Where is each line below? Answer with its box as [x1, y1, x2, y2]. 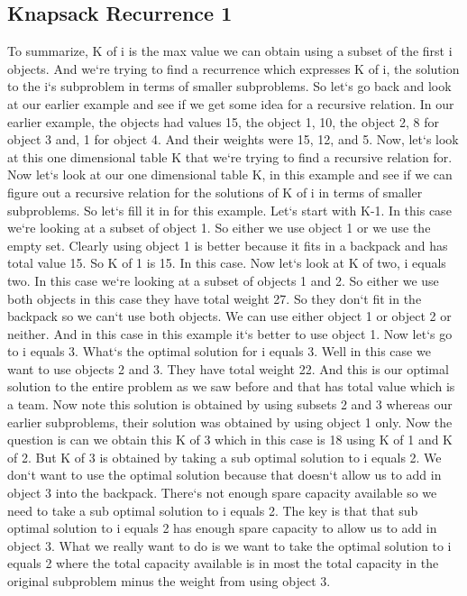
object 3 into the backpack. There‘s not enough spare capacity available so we [7, 483, 437, 502]
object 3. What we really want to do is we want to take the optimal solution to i [7, 536, 452, 555]
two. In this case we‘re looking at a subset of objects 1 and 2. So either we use [7, 270, 439, 289]
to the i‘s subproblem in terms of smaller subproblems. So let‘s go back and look [7, 77, 452, 96]
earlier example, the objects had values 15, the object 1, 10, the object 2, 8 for [7, 112, 439, 131]
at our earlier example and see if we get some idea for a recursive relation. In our [7, 94, 454, 113]
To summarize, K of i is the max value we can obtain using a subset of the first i [7, 41, 453, 60]
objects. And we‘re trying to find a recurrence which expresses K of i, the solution [7, 59, 460, 78]
